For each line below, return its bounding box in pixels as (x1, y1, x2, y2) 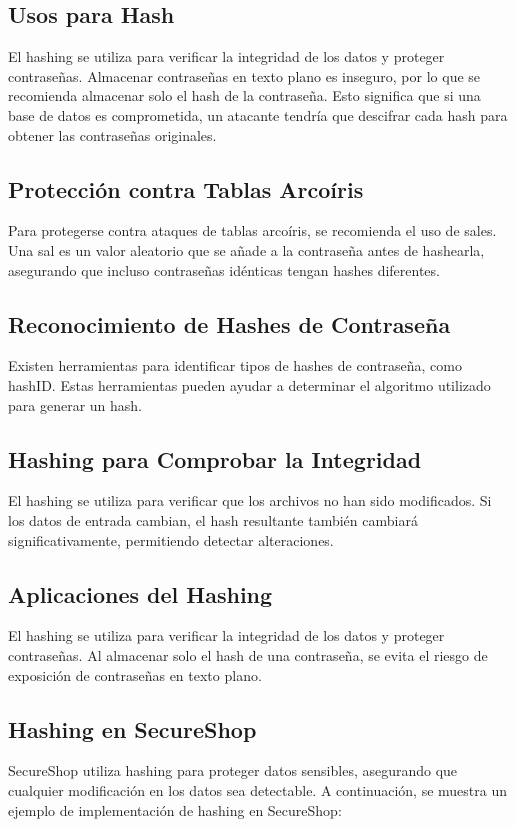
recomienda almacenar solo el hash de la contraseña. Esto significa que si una (8, 85, 481, 106)
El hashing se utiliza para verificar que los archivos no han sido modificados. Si (8, 490, 492, 511)
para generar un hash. (8, 394, 142, 415)
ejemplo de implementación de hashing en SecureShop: (8, 799, 342, 820)
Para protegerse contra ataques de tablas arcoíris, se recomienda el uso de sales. (8, 220, 497, 241)
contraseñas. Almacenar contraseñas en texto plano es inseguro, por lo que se (8, 65, 481, 86)
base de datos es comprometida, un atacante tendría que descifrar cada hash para (8, 104, 508, 125)
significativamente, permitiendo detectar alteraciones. (8, 529, 334, 550)
